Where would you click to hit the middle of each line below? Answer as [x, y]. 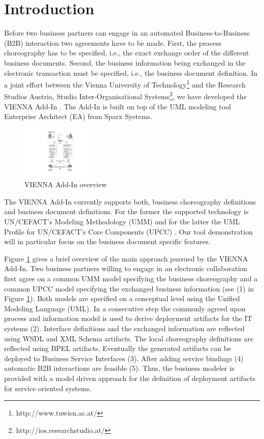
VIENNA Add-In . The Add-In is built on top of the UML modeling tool [118, 106]
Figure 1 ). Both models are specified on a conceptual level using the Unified [122, 298]
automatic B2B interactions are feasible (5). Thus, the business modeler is [119, 368]
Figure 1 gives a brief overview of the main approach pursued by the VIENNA [126, 258]
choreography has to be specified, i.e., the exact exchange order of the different [127, 53]
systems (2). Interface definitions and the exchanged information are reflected [124, 328]
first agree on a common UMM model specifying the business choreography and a [131, 279]
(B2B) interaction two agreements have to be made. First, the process [113, 42]
